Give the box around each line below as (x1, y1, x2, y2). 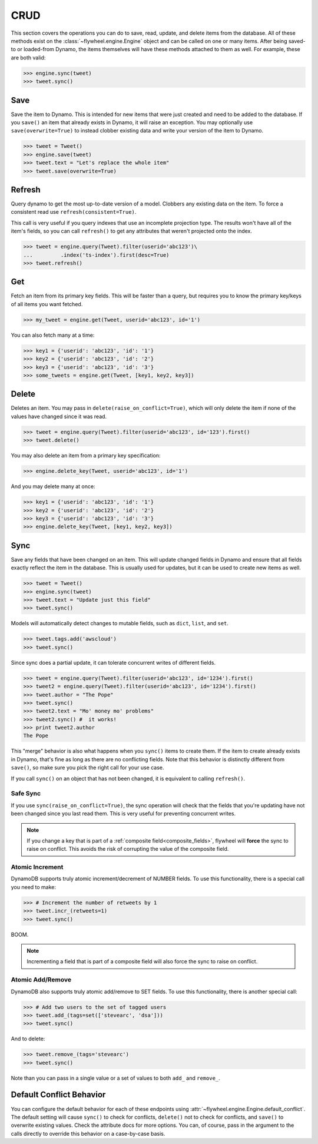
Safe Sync (11, 790, 41, 798)
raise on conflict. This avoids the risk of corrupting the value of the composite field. (26, 845, 229, 853)
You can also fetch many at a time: (11, 331, 95, 339)
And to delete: (11, 1035, 45, 1042)
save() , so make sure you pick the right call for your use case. (11, 764, 164, 771)
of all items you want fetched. (11, 300, 83, 307)
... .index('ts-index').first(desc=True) (23, 251, 170, 258)
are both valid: (11, 54, 46, 61)
